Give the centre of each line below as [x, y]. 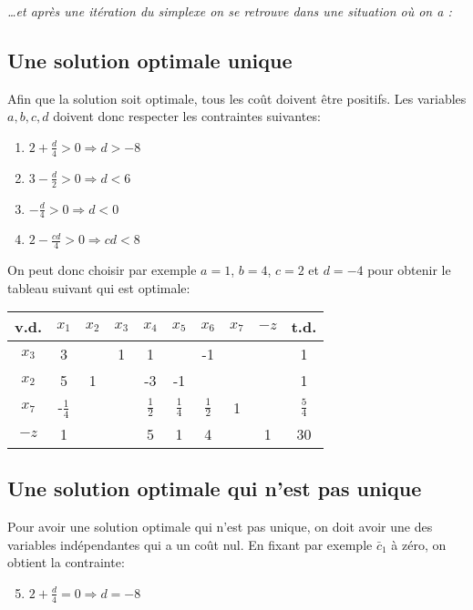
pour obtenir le [409, 270]
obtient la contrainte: [66, 562]
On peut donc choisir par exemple [102, 270]
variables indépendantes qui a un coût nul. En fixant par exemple [190, 544]
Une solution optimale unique [150, 60]
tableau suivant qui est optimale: [99, 287]
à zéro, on [419, 544]
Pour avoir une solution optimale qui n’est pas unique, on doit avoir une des [220, 527]
